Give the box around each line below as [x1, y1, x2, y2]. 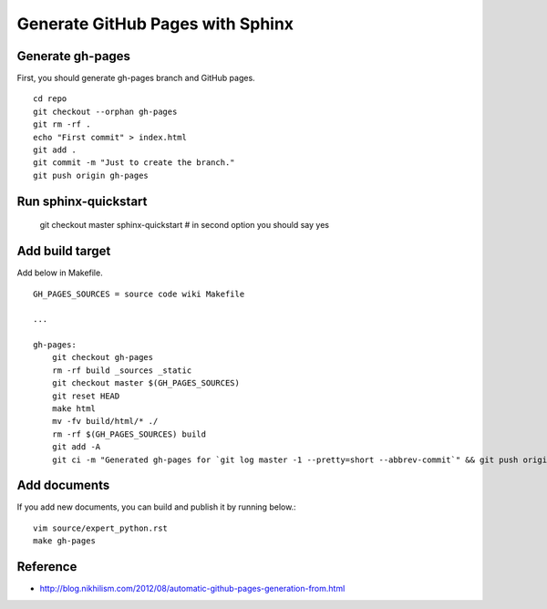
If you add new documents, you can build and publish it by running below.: [16, 501, 296, 512]
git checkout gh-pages [51, 352, 154, 363]
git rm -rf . [33, 119, 91, 129]
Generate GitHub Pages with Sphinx [16, 14, 294, 34]
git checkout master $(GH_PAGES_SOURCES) [51, 378, 241, 388]
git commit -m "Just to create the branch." [33, 158, 236, 168]
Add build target [16, 243, 111, 259]
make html [51, 404, 96, 414]
